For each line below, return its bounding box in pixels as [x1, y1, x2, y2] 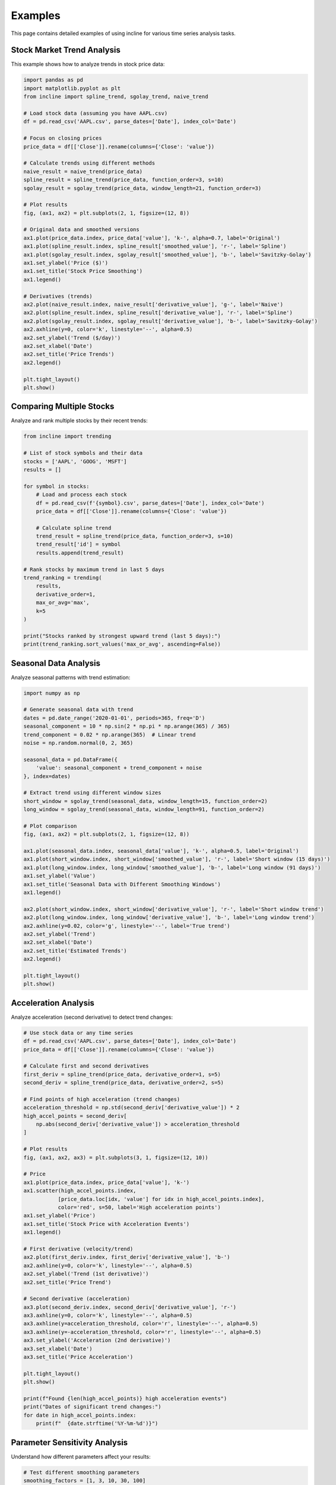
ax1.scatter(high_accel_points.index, [23, 1187, 137, 1194]
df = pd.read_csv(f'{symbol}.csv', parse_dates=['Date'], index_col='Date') [36, 500, 265, 506]
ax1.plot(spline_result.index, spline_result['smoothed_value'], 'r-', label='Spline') [23, 243, 287, 249]
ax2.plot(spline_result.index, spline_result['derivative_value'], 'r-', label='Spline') [23, 309, 293, 316]
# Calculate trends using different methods [23, 160, 156, 166]
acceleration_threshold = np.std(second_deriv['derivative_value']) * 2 [23, 1104, 240, 1111]
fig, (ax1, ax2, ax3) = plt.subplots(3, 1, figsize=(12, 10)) [23, 1154, 208, 1161]
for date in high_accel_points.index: [23, 1411, 137, 1418]
